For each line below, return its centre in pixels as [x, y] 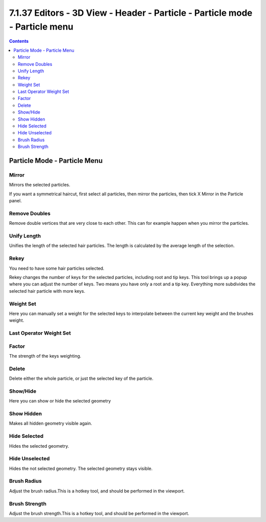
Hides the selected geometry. [39, 446]
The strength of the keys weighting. [45, 356]
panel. [16, 201]
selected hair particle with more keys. [47, 291]
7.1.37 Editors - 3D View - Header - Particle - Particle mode [131, 13]
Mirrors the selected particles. [40, 185]
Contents [19, 41]
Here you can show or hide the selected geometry [60, 401]
